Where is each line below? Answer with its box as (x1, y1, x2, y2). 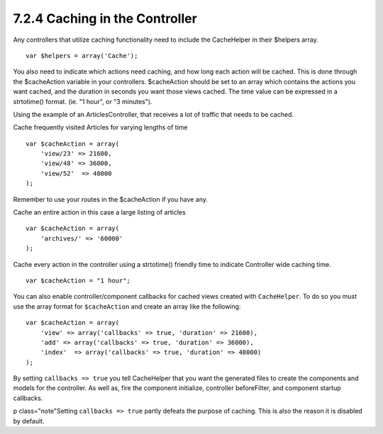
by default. (13, 416, 45, 425)
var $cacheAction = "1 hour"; (26, 276, 131, 285)
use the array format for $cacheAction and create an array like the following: (13, 302, 241, 311)
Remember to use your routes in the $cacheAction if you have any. (13, 195, 209, 203)
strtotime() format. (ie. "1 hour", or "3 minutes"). (13, 97, 152, 105)
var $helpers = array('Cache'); (26, 52, 138, 59)
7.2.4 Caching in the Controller (13, 11, 198, 26)
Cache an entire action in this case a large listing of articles (13, 208, 186, 217)
